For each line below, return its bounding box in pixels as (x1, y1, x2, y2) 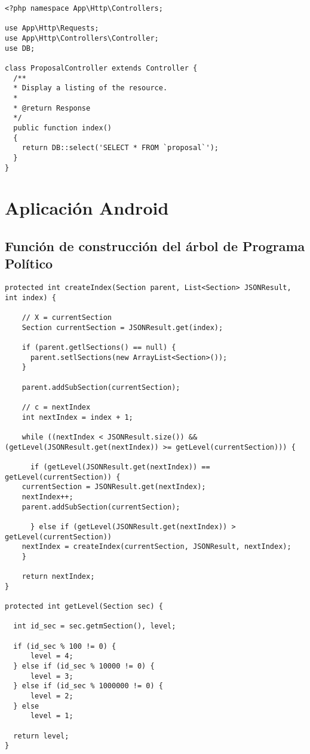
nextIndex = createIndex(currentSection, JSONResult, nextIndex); (22, 542, 291, 551)
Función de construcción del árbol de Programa (5, 236, 305, 255)
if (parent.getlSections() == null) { (22, 343, 176, 352)
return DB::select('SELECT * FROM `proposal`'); (22, 144, 219, 152)
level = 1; (30, 712, 73, 721)
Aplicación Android (5, 196, 169, 220)
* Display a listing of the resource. (13, 84, 168, 93)
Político (5, 254, 53, 273)
